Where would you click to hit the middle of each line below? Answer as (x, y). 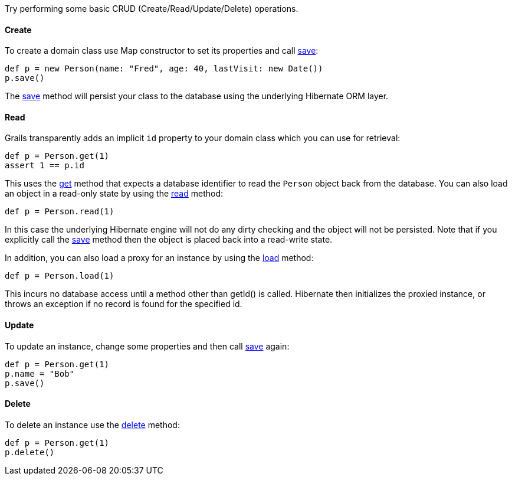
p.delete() (30, 452)
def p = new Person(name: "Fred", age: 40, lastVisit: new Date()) (164, 69)
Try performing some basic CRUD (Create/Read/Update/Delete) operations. (152, 9)
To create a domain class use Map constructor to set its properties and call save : (162, 51)
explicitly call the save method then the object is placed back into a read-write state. (169, 240)
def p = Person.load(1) (60, 276)
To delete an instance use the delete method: (92, 425)
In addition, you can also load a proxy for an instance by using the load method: (159, 258)
